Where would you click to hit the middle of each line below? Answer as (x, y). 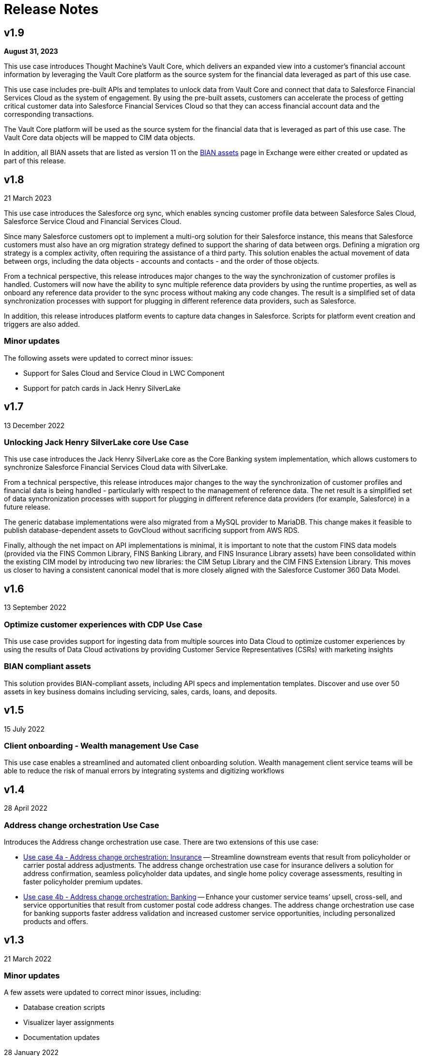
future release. (27, 507)
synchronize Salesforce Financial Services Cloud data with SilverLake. (116, 467)
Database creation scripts (64, 1008)
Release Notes (51, 9)
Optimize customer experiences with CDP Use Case (103, 624)
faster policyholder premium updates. (83, 881)
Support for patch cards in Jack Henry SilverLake (102, 388)
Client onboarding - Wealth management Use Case (101, 745)
